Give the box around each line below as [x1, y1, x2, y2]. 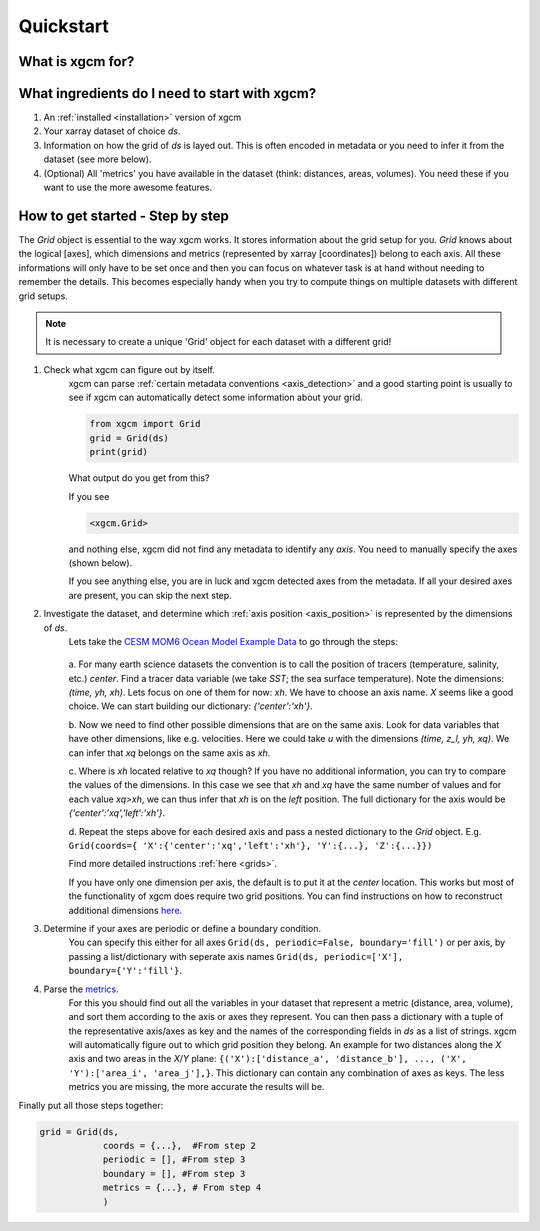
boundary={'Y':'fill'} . [68, 965, 183, 977]
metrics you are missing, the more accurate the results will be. [68, 1081, 325, 1093]
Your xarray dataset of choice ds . [43, 125, 181, 137]
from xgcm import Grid [89, 418, 201, 430]
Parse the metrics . [43, 983, 119, 995]
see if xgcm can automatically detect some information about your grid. [68, 391, 364, 404]
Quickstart [18, 15, 110, 37]
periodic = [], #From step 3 [102, 1154, 246, 1165]
